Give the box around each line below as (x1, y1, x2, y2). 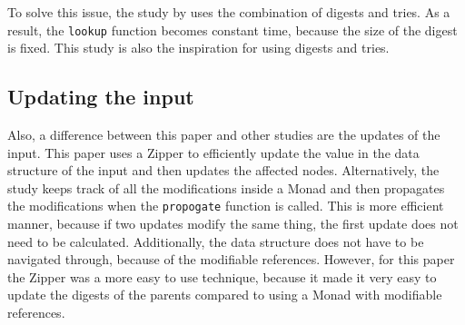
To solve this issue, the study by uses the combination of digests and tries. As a (7, 3, 450, 21)
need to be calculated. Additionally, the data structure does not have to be (7, 231, 424, 251)
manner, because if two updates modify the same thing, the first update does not (7, 214, 459, 233)
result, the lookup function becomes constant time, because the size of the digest (7, 20, 458, 39)
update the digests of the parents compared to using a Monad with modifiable (7, 285, 442, 304)
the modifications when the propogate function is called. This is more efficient (7, 196, 444, 215)
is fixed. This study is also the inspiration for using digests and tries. (7, 38, 390, 57)
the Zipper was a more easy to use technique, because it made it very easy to (7, 267, 437, 286)
